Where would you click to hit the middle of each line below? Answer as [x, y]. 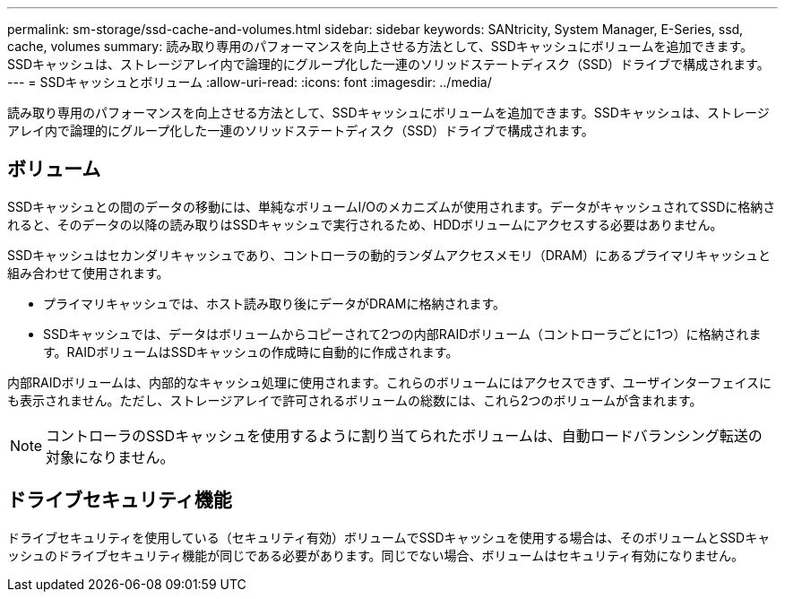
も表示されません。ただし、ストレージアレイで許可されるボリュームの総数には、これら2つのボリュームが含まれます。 [355, 400]
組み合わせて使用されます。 [88, 273]
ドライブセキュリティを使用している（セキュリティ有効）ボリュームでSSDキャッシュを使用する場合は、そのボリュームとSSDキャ [389, 537]
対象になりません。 [110, 457]
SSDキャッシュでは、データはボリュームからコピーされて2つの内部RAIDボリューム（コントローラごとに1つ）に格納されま [402, 334]
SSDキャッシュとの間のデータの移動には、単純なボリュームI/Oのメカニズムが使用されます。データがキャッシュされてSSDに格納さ [392, 206]
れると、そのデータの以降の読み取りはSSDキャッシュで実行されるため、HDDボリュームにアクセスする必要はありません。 [365, 224]
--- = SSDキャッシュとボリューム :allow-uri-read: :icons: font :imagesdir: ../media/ [250, 82]
